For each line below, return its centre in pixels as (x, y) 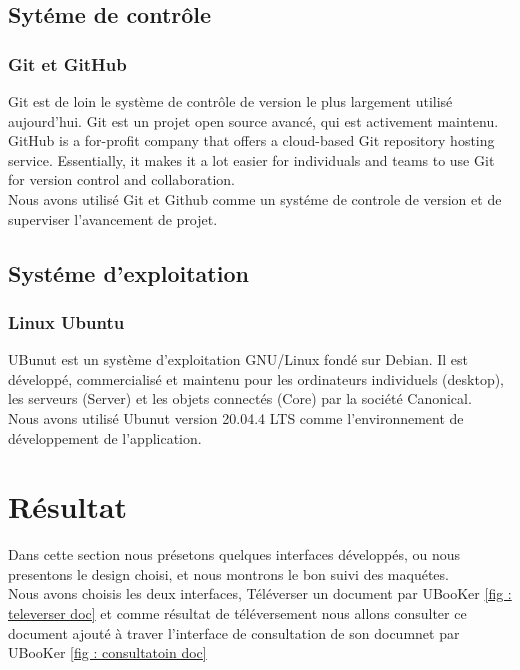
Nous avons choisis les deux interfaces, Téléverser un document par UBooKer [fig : (260, 593)
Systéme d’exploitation (128, 272)
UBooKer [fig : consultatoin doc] (107, 652)
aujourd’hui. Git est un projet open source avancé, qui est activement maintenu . (253, 120)
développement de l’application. (105, 437)
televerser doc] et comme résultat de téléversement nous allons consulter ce (237, 613)
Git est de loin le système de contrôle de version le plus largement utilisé (230, 101)
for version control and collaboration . (122, 179)
